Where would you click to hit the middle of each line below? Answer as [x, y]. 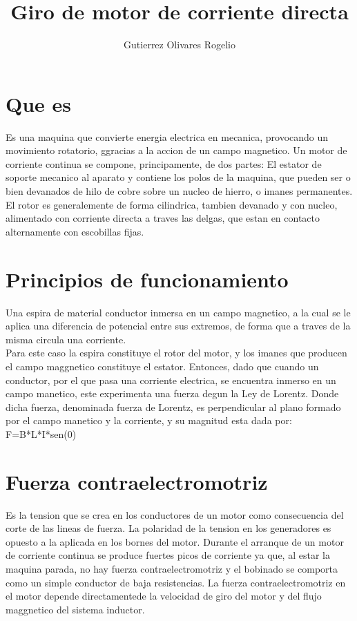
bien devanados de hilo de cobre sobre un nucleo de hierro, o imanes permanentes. [179, 191]
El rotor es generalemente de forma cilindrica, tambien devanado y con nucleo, [172, 204]
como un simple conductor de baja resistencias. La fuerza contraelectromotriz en [176, 582]
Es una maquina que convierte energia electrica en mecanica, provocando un [167, 136]
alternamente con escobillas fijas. [75, 231]
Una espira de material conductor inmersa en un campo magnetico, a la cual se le [178, 312]
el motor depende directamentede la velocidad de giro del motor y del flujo [164, 596]
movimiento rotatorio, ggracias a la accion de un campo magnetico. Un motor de [176, 150]
